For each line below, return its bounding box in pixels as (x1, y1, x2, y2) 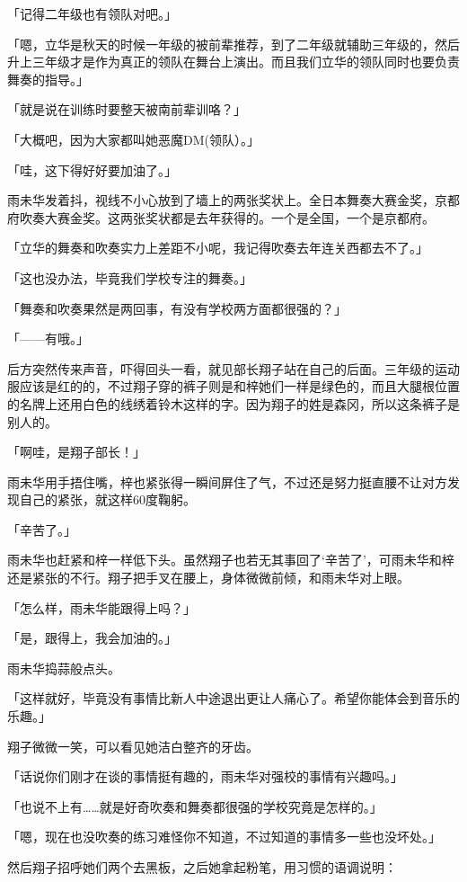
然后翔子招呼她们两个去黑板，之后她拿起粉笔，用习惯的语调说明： (7, 858, 397, 876)
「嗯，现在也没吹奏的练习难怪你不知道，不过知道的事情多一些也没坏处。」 (7, 827, 441, 846)
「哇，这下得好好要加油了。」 (7, 160, 177, 179)
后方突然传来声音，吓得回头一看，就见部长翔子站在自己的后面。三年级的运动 (7, 359, 460, 378)
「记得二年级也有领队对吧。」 (7, 4, 177, 22)
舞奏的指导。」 (7, 69, 89, 88)
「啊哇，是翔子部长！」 (7, 442, 145, 461)
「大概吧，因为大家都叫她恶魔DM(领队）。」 (7, 129, 260, 148)
